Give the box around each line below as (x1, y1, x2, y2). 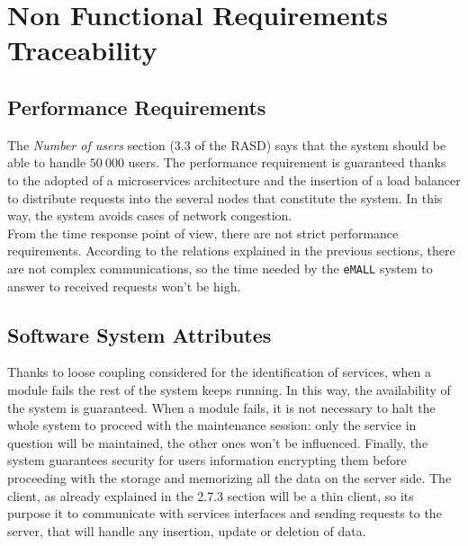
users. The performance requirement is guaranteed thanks (128, 153, 446, 172)
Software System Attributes (7, 320, 272, 348)
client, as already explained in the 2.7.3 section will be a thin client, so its (7, 486, 414, 505)
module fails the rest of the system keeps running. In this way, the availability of (7, 380, 451, 398)
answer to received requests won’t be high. (7, 276, 241, 295)
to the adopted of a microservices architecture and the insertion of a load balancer (7, 170, 461, 189)
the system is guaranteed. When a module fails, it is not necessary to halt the (7, 398, 436, 416)
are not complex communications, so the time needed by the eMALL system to (7, 258, 433, 277)
